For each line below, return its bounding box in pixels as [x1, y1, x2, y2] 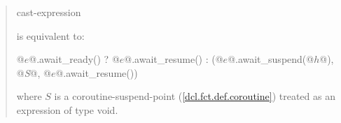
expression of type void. [16, 102, 118, 117]
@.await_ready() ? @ [29, 52, 120, 66]
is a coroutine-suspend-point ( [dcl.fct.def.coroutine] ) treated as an [54, 89, 335, 103]
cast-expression [16, 5, 81, 19]
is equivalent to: [16, 28, 85, 43]
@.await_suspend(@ [228, 52, 314, 66]
